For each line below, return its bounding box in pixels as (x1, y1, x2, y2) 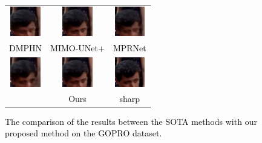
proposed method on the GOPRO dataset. (5, 127, 162, 139)
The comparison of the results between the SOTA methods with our (5, 115, 257, 127)
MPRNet (113, 41, 146, 54)
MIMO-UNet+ (50, 41, 105, 54)
